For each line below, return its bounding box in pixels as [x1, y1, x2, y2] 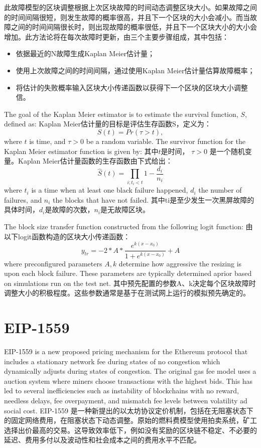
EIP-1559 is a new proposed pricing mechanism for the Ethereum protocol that [4, 346, 248, 357]
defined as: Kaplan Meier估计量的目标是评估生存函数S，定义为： [4, 118, 211, 129]
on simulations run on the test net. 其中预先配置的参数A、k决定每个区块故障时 [4, 277, 256, 288]
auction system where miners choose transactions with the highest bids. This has [4, 375, 253, 386]
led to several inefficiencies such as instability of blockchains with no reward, [4, 385, 239, 396]
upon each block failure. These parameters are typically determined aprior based [4, 268, 252, 278]
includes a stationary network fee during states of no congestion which [4, 356, 220, 366]
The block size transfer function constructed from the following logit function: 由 [4, 221, 253, 231]
